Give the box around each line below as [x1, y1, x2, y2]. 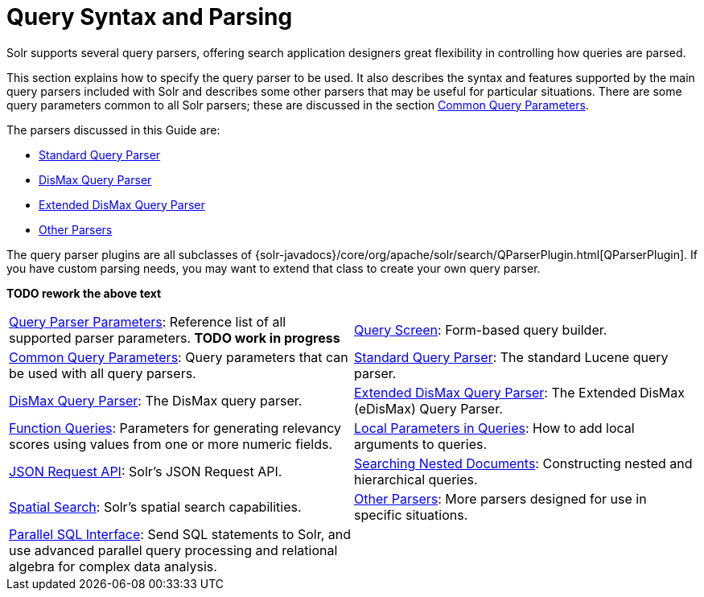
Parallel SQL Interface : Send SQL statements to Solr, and [9, 525, 352, 542]
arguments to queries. [354, 435, 488, 452]
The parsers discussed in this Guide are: [6, 122, 220, 137]
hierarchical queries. [354, 471, 478, 488]
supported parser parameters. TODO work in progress [9, 329, 340, 346]
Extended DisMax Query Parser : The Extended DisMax [354, 384, 685, 401]
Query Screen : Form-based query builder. [354, 321, 607, 338]
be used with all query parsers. [9, 364, 196, 381]
